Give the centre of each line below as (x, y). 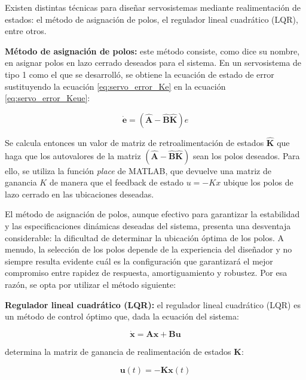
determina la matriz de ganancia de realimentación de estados (118, 351)
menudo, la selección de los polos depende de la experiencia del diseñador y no (149, 249)
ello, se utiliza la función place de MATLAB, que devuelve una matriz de (138, 170)
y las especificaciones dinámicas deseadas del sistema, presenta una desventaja (148, 225)
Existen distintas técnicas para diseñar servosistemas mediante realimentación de (153, 7)
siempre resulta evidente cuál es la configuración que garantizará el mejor (139, 261)
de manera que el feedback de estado (116, 182)
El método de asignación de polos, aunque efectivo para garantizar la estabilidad (152, 214)
